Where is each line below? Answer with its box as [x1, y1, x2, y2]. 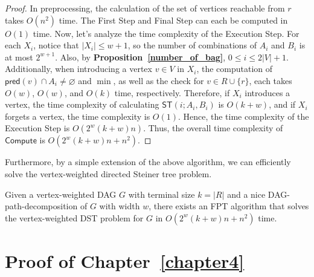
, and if [269, 98, 296, 111]
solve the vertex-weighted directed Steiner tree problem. [5, 167, 212, 180]
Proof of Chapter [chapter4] [5, 248, 245, 273]
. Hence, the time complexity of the [178, 109, 309, 122]
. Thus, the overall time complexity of [143, 122, 283, 134]
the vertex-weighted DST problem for [5, 211, 144, 224]
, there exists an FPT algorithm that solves [149, 200, 309, 212]
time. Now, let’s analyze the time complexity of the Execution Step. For [33, 27, 300, 39]
